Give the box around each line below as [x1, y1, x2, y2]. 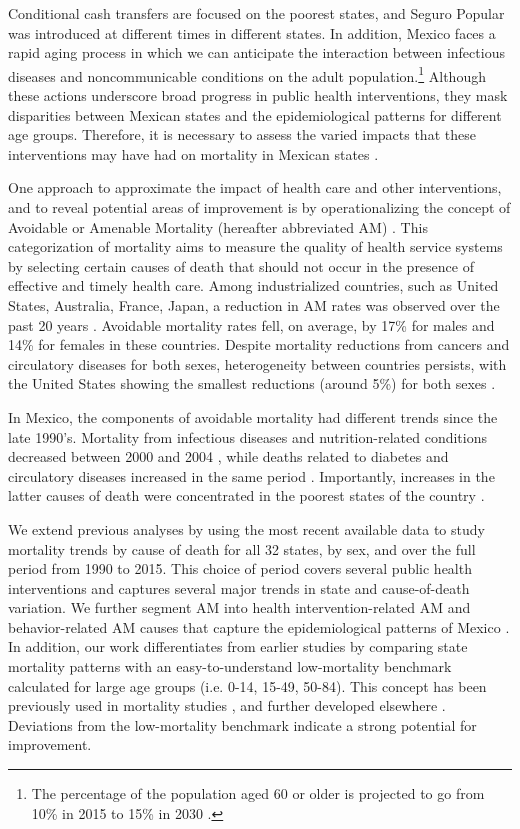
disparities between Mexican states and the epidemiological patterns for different [8, 104, 502, 125]
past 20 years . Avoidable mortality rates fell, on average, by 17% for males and [8, 314, 495, 335]
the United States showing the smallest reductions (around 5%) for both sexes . [8, 373, 496, 394]
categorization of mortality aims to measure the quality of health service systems [8, 236, 503, 257]
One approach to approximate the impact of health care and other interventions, [8, 177, 502, 198]
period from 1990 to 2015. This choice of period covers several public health [8, 558, 472, 579]
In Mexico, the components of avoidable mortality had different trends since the [8, 406, 498, 427]
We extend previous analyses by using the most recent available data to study [8, 518, 485, 539]
